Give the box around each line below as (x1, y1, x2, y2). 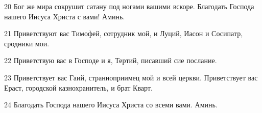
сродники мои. (4, 38, 50, 48)
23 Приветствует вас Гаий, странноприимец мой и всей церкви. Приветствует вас (4, 72, 258, 82)
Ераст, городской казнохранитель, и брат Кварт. (4, 82, 153, 93)
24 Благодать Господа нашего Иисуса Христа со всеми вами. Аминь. (4, 99, 218, 110)
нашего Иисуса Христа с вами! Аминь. (4, 11, 125, 21)
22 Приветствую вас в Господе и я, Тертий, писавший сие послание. (4, 55, 217, 66)
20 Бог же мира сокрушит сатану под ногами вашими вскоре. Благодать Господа (4, 1, 254, 11)
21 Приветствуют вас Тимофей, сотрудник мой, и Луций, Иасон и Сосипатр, (4, 28, 243, 39)
